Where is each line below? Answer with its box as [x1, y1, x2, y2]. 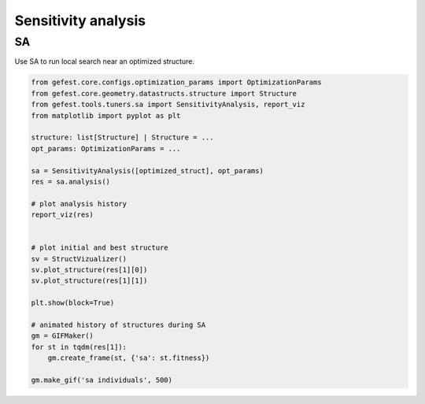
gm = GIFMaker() [31, 332, 94, 340]
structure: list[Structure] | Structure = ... [31, 133, 214, 142]
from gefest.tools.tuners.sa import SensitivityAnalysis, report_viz [31, 100, 305, 109]
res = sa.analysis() [31, 177, 110, 186]
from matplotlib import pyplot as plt [31, 111, 181, 120]
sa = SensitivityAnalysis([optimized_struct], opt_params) [31, 166, 264, 175]
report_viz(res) [31, 210, 94, 220]
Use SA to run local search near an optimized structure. [14, 57, 195, 66]
